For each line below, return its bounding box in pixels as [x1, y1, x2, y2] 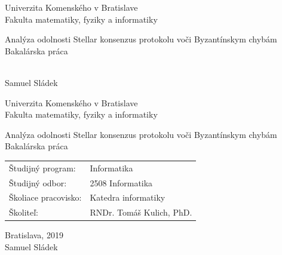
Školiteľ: [9, 206, 39, 219]
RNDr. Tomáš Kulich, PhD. [90, 206, 192, 219]
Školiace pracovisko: [9, 191, 82, 204]
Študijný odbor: [9, 176, 67, 189]
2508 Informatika [90, 176, 153, 189]
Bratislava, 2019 [5, 229, 63, 241]
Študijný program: [9, 161, 76, 174]
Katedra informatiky [90, 191, 165, 204]
